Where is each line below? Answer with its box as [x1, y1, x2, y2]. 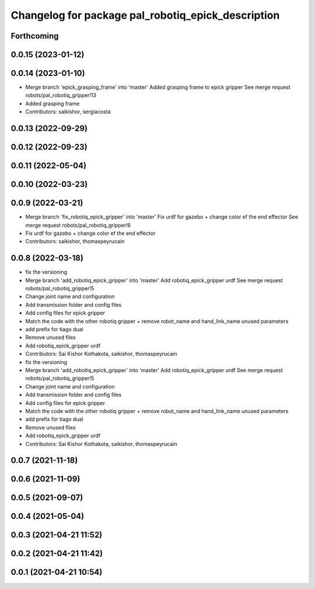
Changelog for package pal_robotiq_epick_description [10, 9, 280, 22]
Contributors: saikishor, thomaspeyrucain [25, 238, 125, 245]
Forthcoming [10, 31, 59, 41]
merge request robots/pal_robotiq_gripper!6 [25, 221, 131, 228]
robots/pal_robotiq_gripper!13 [25, 92, 96, 99]
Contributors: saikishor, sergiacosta [25, 108, 111, 115]
